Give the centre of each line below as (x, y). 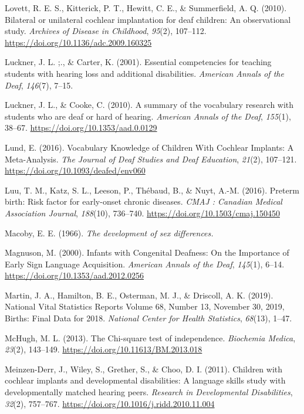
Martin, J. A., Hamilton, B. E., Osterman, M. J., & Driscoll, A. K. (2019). (139, 295)
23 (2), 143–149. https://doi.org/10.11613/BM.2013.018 (104, 349)
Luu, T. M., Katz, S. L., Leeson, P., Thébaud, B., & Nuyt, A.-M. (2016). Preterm (152, 190)
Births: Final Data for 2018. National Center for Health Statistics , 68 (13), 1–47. (148, 318)
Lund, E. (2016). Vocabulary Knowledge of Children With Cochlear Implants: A (149, 147)
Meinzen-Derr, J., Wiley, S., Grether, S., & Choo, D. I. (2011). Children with (144, 369)
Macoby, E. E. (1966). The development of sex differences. (109, 233)
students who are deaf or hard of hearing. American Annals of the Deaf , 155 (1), (148, 116)
